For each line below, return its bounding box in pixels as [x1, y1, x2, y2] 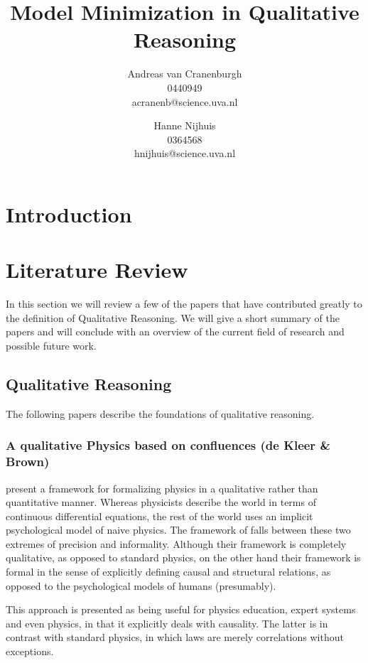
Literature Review [6, 255, 188, 284]
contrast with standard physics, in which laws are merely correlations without [6, 630, 344, 645]
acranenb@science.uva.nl [131, 94, 238, 109]
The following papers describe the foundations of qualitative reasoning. [6, 406, 315, 421]
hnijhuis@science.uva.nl [134, 146, 236, 161]
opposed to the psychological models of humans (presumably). [6, 578, 276, 593]
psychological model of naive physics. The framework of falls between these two [6, 522, 351, 537]
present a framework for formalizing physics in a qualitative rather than [6, 480, 318, 495]
